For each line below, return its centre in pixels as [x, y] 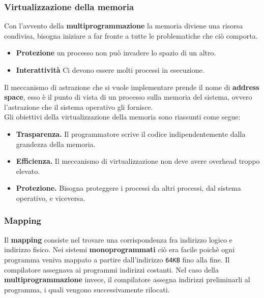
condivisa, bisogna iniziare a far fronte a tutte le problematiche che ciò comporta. [131, 35]
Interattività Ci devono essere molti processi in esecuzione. [110, 70]
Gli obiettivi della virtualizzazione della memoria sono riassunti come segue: [122, 117]
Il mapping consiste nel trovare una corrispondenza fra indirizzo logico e [118, 239]
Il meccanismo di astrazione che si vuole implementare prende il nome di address [132, 87]
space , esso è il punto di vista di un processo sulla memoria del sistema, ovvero [128, 97]
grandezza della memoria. [56, 144]
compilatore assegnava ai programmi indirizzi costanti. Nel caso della [111, 269]
